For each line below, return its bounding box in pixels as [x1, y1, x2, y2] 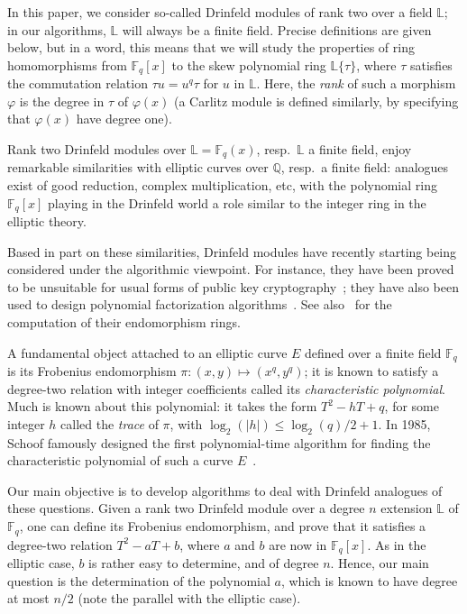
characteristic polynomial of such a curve [7, 451, 233, 470]
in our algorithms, [7, 20, 106, 39]
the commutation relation [7, 74, 148, 93]
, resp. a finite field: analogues [280, 158, 449, 177]
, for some [384, 397, 439, 416]
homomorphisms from [7, 55, 127, 74]
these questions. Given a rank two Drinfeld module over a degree [7, 499, 365, 518]
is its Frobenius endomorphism [7, 362, 177, 380]
